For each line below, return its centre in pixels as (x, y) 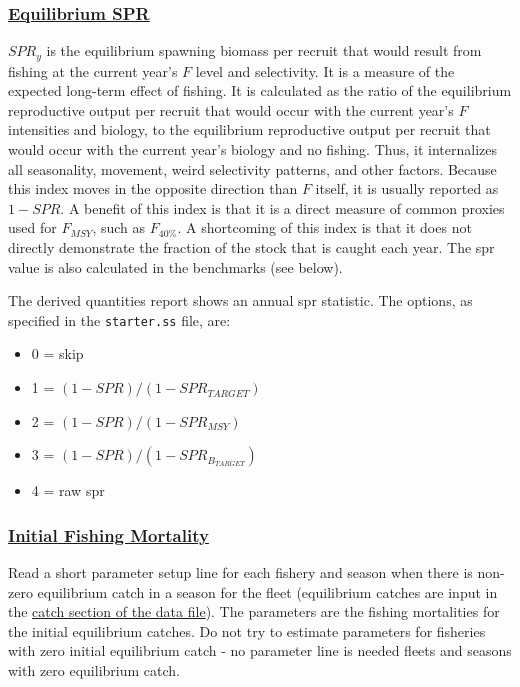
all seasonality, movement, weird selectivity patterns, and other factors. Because (252, 168)
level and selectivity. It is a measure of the (325, 70)
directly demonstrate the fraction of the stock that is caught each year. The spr (251, 247)
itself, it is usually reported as (407, 188)
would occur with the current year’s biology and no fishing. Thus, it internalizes (252, 149)
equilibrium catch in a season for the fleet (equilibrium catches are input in (267, 591)
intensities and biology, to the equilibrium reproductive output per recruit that (249, 129)
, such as (119, 227)
